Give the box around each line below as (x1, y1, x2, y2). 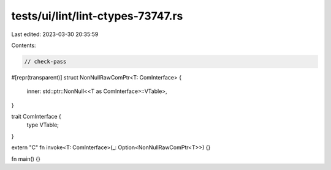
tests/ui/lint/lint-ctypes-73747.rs (11, 9, 183, 23)
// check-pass (24, 58, 67, 65)
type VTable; (26, 121, 59, 128)
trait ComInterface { (11, 113, 61, 120)
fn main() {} (11, 155, 41, 162)
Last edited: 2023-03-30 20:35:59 (11, 31, 99, 38)
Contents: (11, 42, 36, 49)
